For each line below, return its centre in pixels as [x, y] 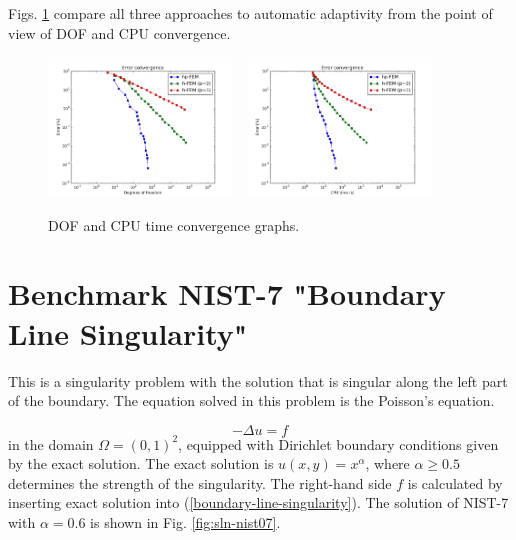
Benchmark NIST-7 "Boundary [227, 293]
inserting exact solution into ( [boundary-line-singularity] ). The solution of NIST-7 [258, 502]
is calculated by [455, 482]
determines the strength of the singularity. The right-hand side [200, 482]
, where [387, 463]
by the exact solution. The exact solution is [141, 463]
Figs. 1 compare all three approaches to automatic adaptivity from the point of [250, 13]
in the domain [51, 443]
